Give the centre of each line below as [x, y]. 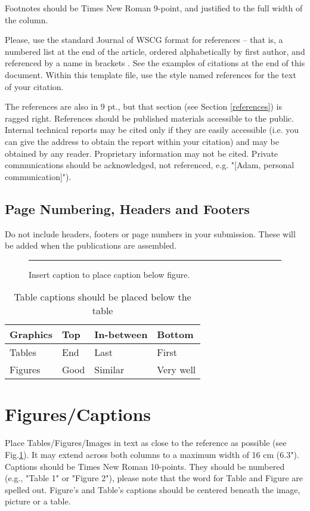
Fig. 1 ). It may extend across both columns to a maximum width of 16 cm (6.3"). [152, 455]
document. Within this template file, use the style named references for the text [151, 74]
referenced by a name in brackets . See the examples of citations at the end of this [155, 63]
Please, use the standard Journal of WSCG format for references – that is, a [144, 40]
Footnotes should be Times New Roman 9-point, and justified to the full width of [154, 8]
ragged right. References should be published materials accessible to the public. [149, 118]
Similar [109, 370]
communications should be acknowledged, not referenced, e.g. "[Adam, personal [150, 165]
